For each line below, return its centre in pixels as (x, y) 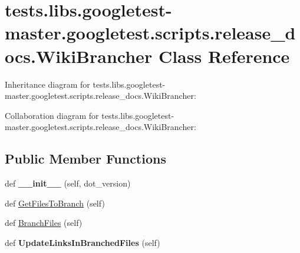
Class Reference (224, 56)
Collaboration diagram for (52, 115)
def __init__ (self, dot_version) (68, 183)
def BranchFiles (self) (44, 223)
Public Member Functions (85, 159)
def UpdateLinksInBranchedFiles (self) (83, 242)
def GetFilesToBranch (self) (55, 203)
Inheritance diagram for (47, 84)
